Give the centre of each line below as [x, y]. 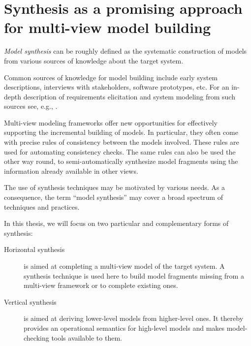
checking [36, 337]
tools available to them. [87, 337]
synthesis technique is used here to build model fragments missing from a [134, 275]
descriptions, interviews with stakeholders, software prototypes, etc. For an [117, 87]
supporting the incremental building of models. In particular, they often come [121, 132]
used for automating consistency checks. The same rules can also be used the [120, 151]
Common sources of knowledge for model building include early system [111, 77]
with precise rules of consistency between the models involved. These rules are [122, 142]
